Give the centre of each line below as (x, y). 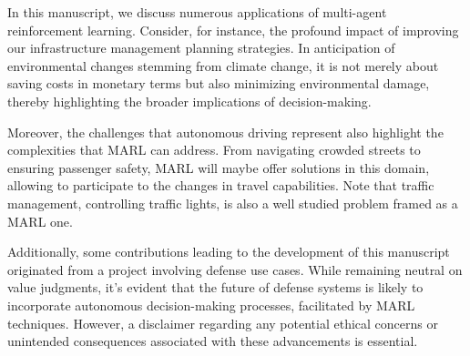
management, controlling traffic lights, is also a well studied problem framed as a (233, 203)
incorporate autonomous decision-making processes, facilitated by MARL (211, 305)
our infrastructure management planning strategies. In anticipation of (201, 48)
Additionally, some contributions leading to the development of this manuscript (229, 252)
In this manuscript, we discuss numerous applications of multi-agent (197, 12)
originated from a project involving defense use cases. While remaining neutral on (235, 269)
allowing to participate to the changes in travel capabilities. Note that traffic (221, 185)
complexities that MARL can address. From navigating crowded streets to (214, 150)
